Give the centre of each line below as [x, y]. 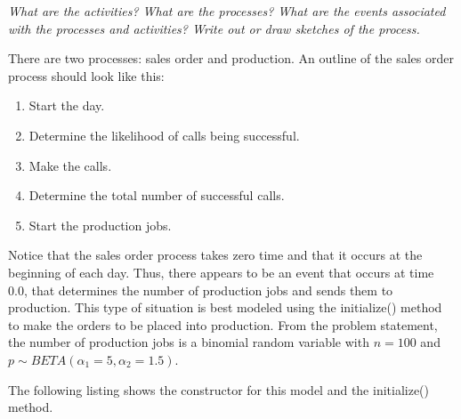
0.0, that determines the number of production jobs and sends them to [201, 290]
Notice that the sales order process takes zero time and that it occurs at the [215, 255]
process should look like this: [86, 75]
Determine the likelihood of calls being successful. [164, 135]
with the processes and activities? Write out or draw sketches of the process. [214, 28]
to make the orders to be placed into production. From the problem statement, [223, 324]
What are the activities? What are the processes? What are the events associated [227, 11]
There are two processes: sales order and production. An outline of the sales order [231, 58]
